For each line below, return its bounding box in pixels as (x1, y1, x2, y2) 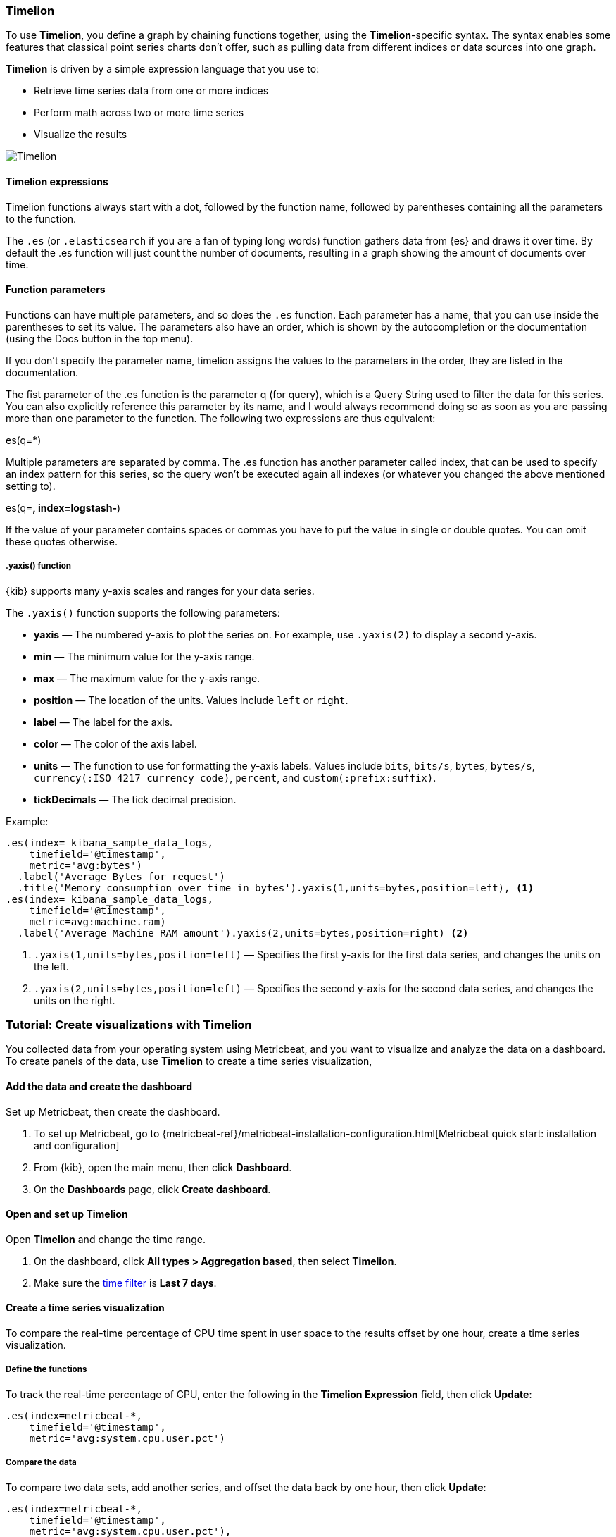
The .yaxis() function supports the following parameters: (6, 606, 280, 619)
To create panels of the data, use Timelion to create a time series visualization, (6, 1055, 372, 1068)
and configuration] (34, 1139, 120, 1152)
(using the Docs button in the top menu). (6, 332, 194, 345)
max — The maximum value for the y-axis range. (34, 672, 260, 684)
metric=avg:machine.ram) (29, 915, 166, 927)
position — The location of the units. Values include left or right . (34, 693, 348, 706)
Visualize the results (34, 128, 127, 141)
